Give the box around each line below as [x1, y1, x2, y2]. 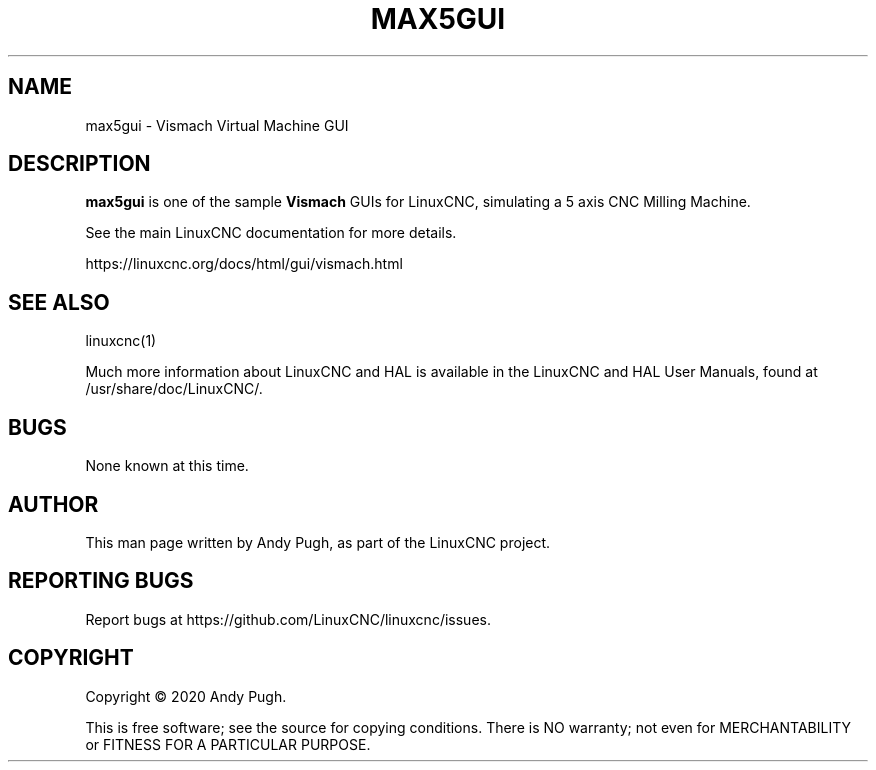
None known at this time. [85, 457, 249, 475]
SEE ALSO [8, 289, 110, 315]
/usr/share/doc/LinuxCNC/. [85, 380, 263, 398]
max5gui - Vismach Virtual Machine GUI [85, 116, 349, 134]
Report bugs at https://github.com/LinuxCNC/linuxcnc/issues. [85, 610, 491, 628]
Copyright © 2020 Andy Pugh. [85, 687, 287, 705]
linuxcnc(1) [85, 332, 157, 350]
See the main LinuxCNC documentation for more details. [85, 224, 457, 242]
